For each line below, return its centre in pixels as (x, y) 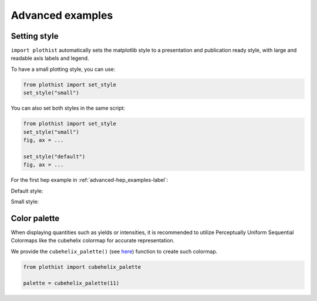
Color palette (35, 218)
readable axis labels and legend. (50, 58)
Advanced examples (62, 15)
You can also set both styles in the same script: (68, 108)
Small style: (25, 201)
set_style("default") (54, 156)
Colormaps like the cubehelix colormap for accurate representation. (93, 241)
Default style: (27, 191)
